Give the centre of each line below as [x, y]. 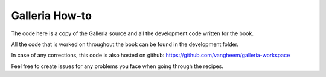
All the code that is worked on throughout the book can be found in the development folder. [125, 44]
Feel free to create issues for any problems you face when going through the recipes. [117, 66]
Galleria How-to [51, 16]
